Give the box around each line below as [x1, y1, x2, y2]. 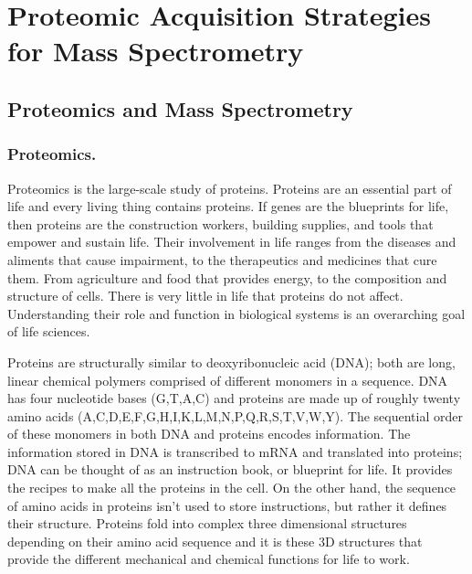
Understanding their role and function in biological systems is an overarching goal [7, 303, 466, 323]
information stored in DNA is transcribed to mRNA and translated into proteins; [7, 441, 463, 461]
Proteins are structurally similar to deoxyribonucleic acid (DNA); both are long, [7, 352, 456, 371]
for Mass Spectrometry [7, 32, 304, 69]
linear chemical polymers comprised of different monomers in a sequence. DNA [7, 370, 448, 389]
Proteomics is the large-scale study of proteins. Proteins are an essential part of [7, 178, 452, 197]
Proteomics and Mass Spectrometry [7, 94, 353, 122]
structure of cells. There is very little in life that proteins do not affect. [7, 286, 404, 305]
